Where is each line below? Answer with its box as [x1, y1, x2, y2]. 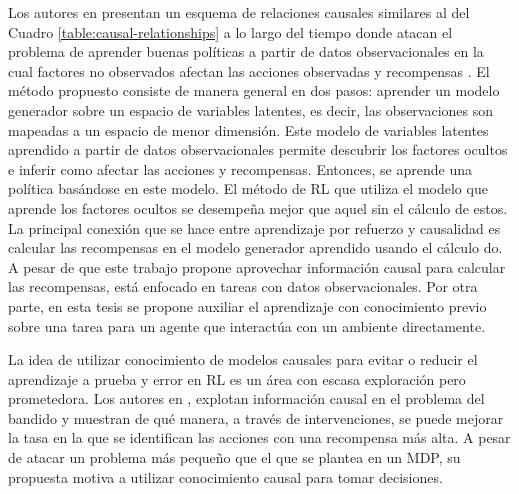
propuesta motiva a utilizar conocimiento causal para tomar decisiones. [8, 466, 443, 487]
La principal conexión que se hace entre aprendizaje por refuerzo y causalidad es [8, 217, 501, 238]
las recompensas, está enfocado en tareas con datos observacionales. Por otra [8, 276, 478, 297]
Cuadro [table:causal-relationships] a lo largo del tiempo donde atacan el [8, 21, 453, 42]
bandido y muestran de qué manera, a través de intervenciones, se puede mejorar [8, 407, 504, 428]
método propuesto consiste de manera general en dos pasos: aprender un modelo [8, 80, 500, 101]
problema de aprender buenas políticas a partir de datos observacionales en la [8, 41, 484, 62]
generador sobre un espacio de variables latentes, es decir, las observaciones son [8, 99, 494, 120]
